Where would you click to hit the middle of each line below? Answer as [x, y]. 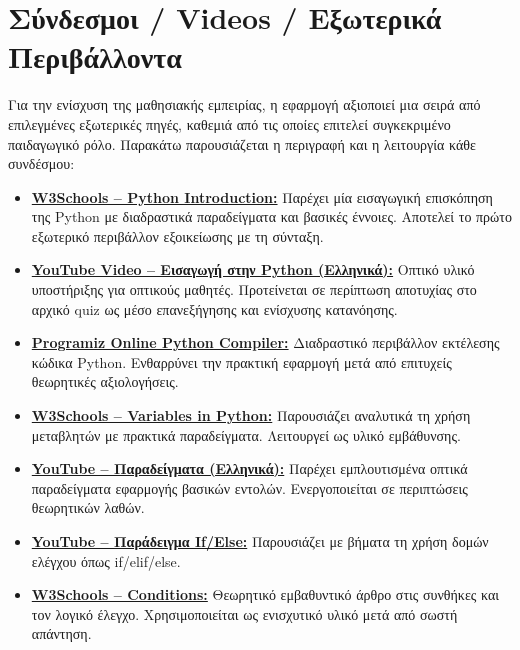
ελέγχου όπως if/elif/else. [106, 560]
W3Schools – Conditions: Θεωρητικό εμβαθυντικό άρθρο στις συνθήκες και [265, 594]
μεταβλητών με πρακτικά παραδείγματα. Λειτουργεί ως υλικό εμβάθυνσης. [246, 434]
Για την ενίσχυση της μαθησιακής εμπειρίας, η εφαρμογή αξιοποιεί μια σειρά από [244, 104]
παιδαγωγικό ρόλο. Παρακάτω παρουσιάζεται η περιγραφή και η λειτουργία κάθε [242, 143]
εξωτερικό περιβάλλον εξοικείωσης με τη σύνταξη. [177, 235]
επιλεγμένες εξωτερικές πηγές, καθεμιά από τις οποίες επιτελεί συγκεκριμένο [229, 123]
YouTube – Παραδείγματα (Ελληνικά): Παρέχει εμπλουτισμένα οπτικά [249, 468]
